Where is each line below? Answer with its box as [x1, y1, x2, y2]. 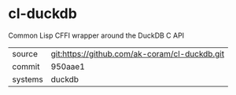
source [12, 48, 38, 59]
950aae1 [50, 60, 85, 71]
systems [12, 74, 43, 85]
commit [12, 60, 40, 71]
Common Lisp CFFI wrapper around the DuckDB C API [8, 31, 185, 40]
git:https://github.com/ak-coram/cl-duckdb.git [50, 48, 225, 59]
